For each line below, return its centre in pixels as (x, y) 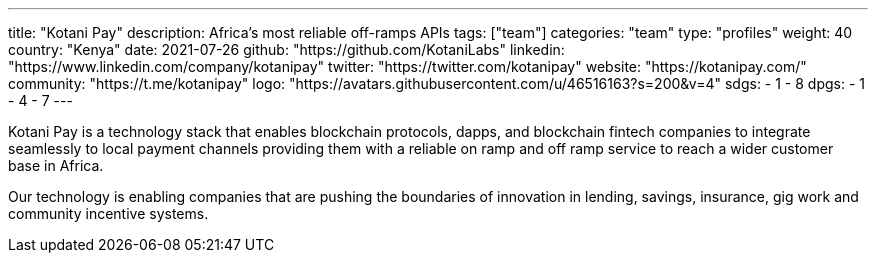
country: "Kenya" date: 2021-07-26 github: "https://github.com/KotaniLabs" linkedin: (286, 49)
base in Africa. (56, 165)
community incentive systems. (108, 213)
